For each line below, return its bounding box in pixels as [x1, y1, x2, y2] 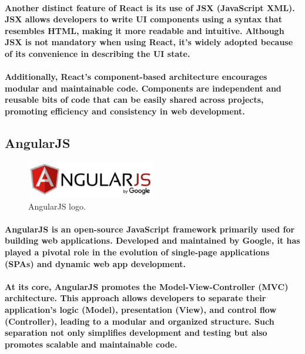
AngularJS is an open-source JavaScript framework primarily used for [5, 222, 295, 235]
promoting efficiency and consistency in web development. [5, 104, 245, 117]
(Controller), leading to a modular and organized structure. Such [5, 315, 274, 327]
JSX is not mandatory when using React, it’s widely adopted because [5, 36, 293, 48]
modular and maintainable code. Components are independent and [5, 82, 281, 94]
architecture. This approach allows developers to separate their [5, 292, 266, 304]
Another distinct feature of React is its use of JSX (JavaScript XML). [5, 1, 295, 14]
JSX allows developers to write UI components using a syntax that [5, 13, 282, 25]
